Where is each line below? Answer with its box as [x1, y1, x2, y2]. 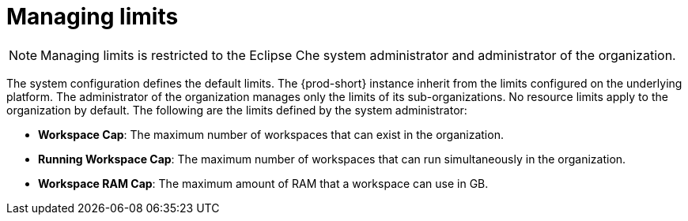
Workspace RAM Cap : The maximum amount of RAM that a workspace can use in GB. [38, 176, 489, 190]
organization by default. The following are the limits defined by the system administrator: [6, 103, 467, 117]
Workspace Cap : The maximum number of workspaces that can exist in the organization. [38, 127, 504, 141]
